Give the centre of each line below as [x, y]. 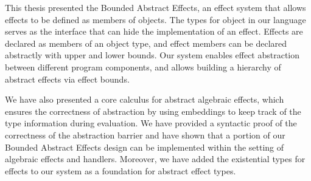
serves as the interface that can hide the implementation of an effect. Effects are [154, 31]
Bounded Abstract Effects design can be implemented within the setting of [145, 147]
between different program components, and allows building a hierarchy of [143, 67]
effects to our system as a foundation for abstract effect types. [121, 170]
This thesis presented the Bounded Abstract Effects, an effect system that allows [155, 7]
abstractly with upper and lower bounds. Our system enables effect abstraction [152, 55]
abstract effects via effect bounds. [67, 79]
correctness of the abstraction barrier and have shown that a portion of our [145, 135]
